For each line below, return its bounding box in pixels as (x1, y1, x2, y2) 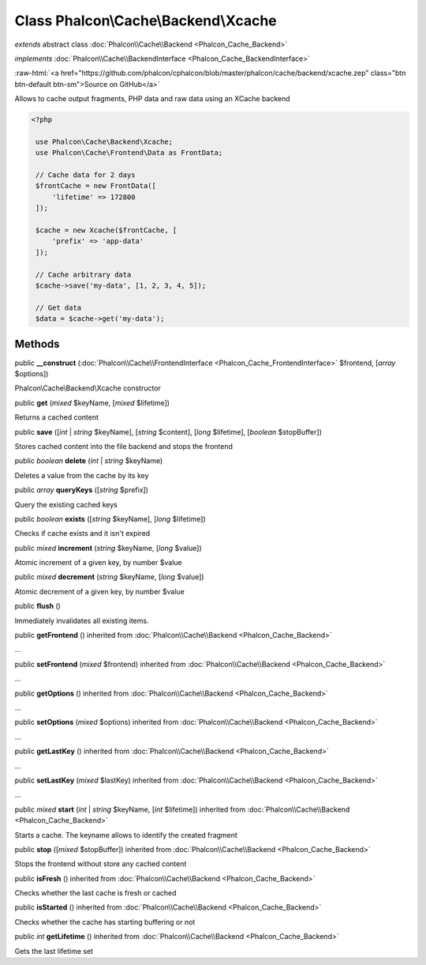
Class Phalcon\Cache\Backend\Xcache (14, 12, 278, 29)
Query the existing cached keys (14, 499, 118, 509)
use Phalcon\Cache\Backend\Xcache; (35, 137, 174, 146)
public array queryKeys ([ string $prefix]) (14, 485, 149, 495)
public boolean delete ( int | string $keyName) (14, 456, 163, 466)
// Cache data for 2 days (35, 171, 136, 179)
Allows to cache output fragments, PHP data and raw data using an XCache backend (14, 94, 291, 104)
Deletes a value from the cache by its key (14, 470, 149, 480)
